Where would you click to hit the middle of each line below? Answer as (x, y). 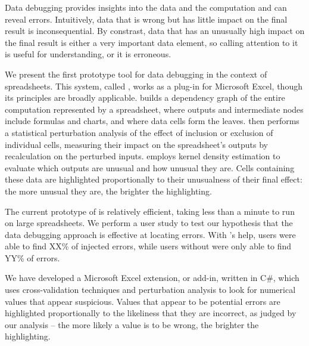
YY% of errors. (32, 257)
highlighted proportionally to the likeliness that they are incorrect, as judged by (151, 313)
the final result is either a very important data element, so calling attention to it (152, 42)
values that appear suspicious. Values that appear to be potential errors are (143, 301)
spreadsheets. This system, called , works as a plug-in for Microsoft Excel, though (154, 86)
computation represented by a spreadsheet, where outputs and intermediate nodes (154, 109)
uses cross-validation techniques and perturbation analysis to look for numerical (150, 290)
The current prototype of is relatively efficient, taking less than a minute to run (150, 211)
